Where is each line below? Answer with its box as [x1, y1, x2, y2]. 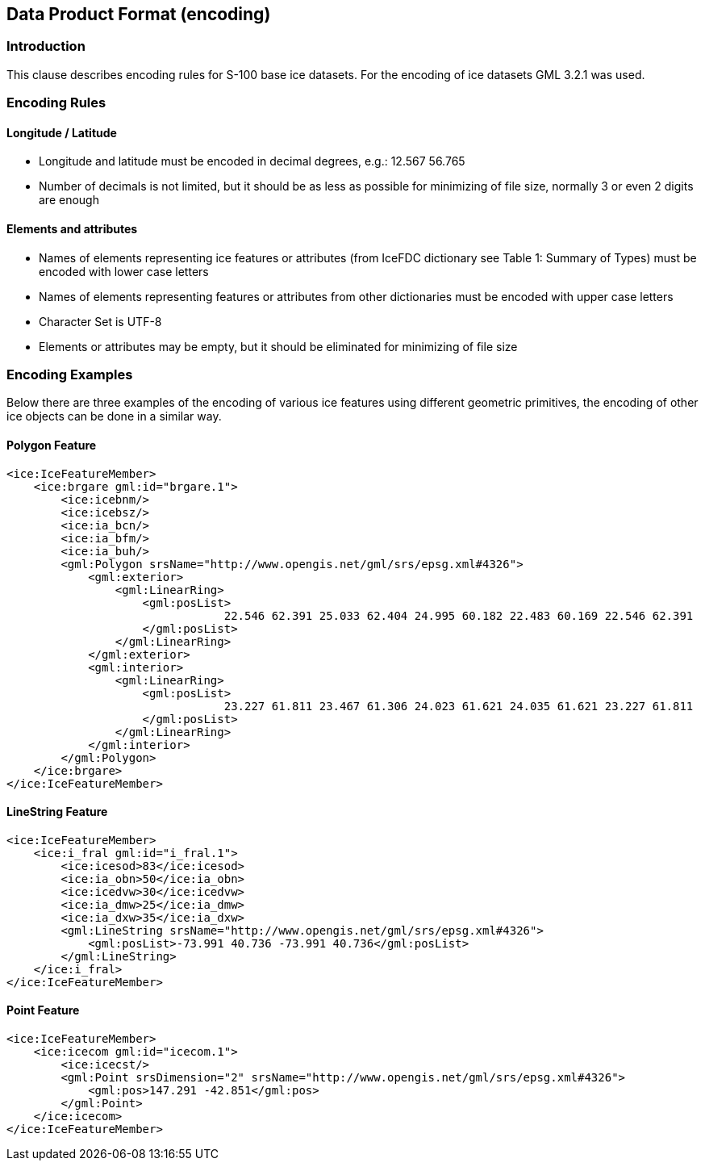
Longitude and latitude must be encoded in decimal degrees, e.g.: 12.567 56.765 [39, 154, 465, 169]
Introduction [6, 38, 86, 55]
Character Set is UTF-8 [39, 314, 162, 328]
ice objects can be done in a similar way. [6, 409, 222, 424]
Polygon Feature [6, 437, 97, 452]
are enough [39, 193, 99, 207]
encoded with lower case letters [39, 264, 209, 278]
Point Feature [6, 1003, 80, 1018]
